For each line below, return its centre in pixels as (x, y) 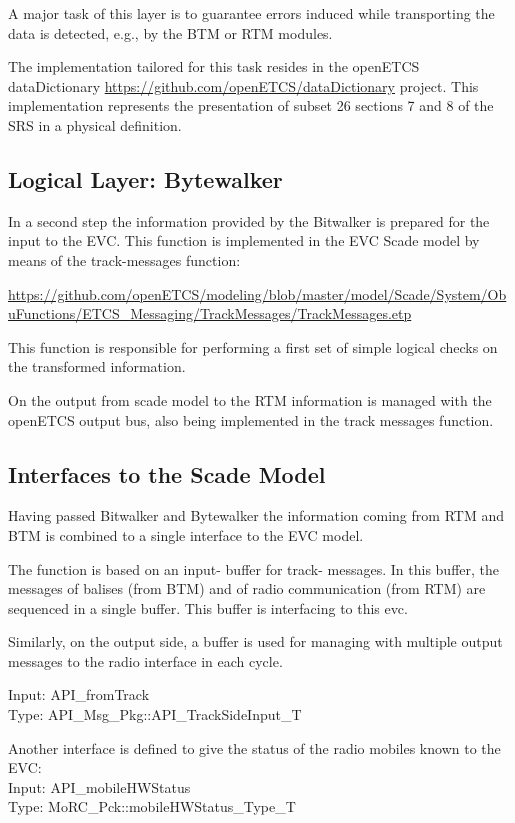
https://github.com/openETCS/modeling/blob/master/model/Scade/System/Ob (257, 293)
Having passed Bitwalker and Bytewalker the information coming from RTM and (256, 515)
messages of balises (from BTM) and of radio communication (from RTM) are (247, 588)
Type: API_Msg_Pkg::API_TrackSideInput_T (155, 714)
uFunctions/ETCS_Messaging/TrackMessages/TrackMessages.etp (210, 313)
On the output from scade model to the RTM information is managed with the (250, 399)
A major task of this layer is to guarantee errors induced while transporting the (251, 13)
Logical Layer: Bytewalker (145, 178)
